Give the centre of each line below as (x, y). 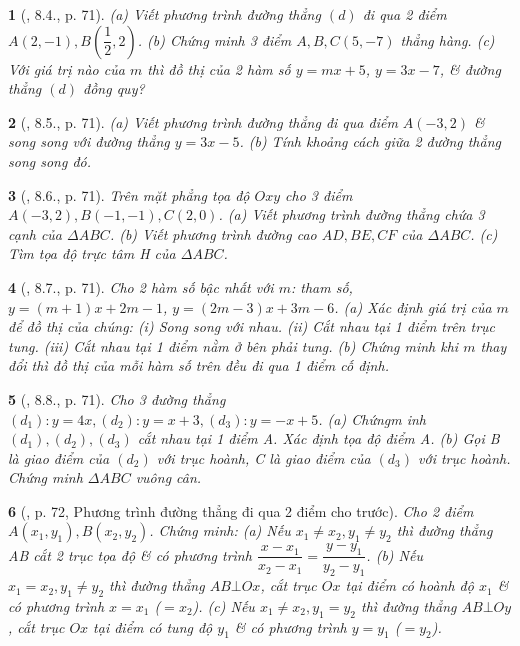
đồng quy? (114, 88)
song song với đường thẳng (89, 141)
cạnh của (35, 233)
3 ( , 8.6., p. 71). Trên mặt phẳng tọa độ (129, 194)
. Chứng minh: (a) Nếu (220, 530)
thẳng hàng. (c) (447, 39)
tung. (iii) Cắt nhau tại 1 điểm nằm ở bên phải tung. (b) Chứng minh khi (233, 345)
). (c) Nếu (223, 605)
